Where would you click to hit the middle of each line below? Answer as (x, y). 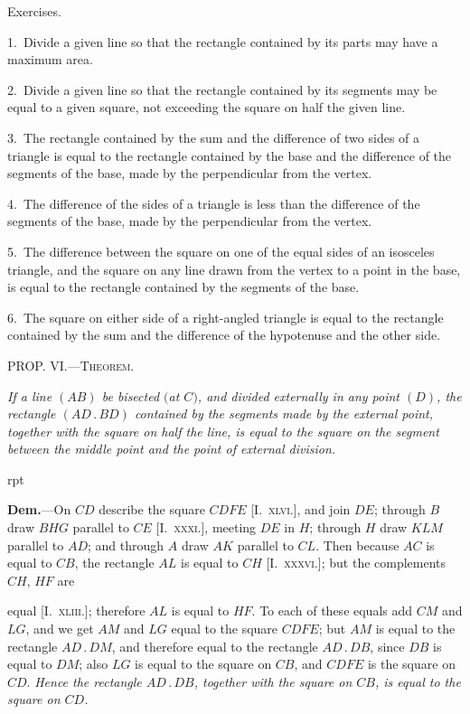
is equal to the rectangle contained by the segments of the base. (183, 287)
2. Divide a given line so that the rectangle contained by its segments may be (222, 89)
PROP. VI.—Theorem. (71, 365)
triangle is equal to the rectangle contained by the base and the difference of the (230, 155)
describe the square (152, 509)
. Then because (357, 545)
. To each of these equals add (332, 611)
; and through (126, 545)
